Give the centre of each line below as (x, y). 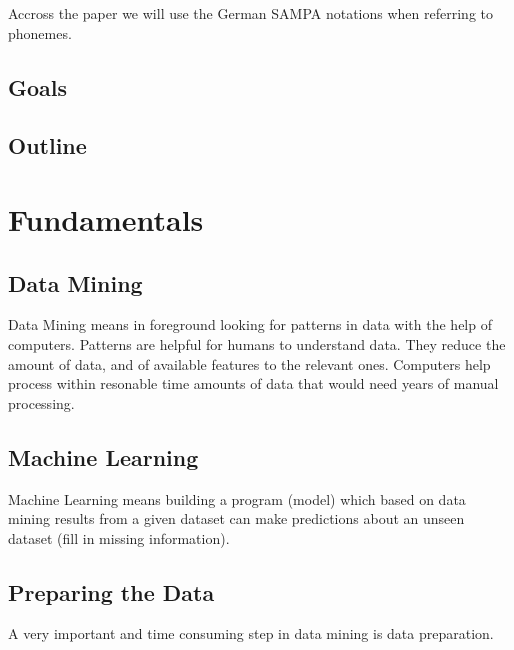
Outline (47, 145)
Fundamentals (106, 218)
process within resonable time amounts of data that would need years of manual (253, 383)
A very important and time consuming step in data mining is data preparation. (251, 633)
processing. (41, 402)
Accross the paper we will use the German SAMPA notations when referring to (250, 13)
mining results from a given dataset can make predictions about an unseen (236, 518)
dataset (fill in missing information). (119, 537)
